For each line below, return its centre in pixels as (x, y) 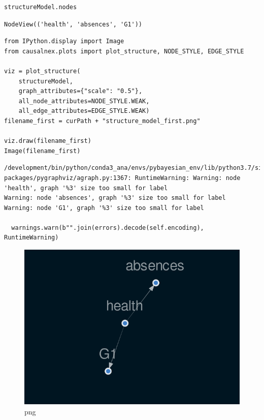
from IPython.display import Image (64, 41)
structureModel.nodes (41, 7)
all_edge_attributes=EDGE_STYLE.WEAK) (84, 111)
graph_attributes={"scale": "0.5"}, (80, 91)
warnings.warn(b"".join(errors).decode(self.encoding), (108, 228)
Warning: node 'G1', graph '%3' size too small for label (104, 208)
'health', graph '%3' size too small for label (86, 188)
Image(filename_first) (42, 151)
